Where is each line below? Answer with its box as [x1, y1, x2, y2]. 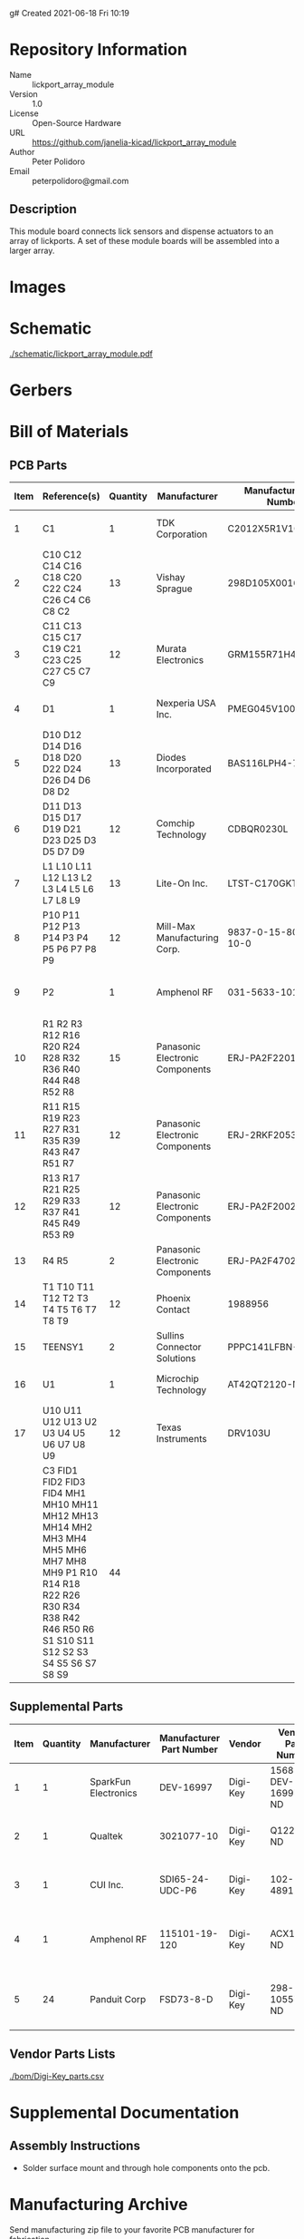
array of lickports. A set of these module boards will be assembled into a [9, 235, 280, 246]
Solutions [156, 1352, 196, 1365]
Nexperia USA [156, 697, 217, 710]
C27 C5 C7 [42, 666, 91, 678]
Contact [156, 1303, 191, 1316]
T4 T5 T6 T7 [42, 1303, 98, 1316]
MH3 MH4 [42, 1533, 88, 1545]
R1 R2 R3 [42, 1017, 83, 1030]
